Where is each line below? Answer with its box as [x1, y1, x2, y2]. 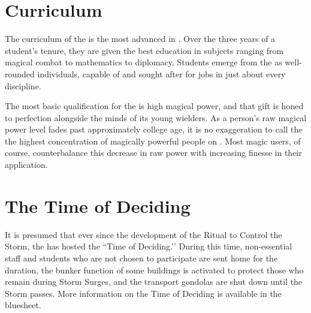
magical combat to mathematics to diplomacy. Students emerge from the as [5, 56, 282, 68]
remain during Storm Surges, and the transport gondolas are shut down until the [5, 275, 303, 288]
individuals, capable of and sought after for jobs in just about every [37, 67, 286, 80]
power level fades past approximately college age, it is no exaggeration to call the [5, 123, 303, 136]
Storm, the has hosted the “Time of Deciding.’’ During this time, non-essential [5, 240, 292, 252]
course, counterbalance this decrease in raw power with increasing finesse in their [5, 146, 302, 159]
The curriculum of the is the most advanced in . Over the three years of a [5, 32, 276, 45]
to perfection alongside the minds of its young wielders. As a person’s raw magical [5, 111, 307, 124]
